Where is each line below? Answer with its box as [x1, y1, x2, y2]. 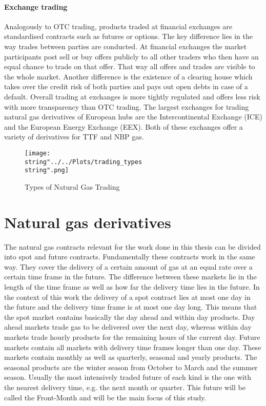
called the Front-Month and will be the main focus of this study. [4, 392, 207, 402]
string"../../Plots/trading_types [25, 158, 142, 166]
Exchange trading [4, 1, 68, 12]
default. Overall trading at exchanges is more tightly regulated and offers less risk [4, 91, 260, 101]
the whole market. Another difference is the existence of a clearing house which [4, 71, 253, 82]
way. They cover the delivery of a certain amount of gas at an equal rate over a [4, 261, 253, 272]
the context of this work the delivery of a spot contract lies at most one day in [4, 291, 251, 302]
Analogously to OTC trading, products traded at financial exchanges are [4, 21, 232, 31]
